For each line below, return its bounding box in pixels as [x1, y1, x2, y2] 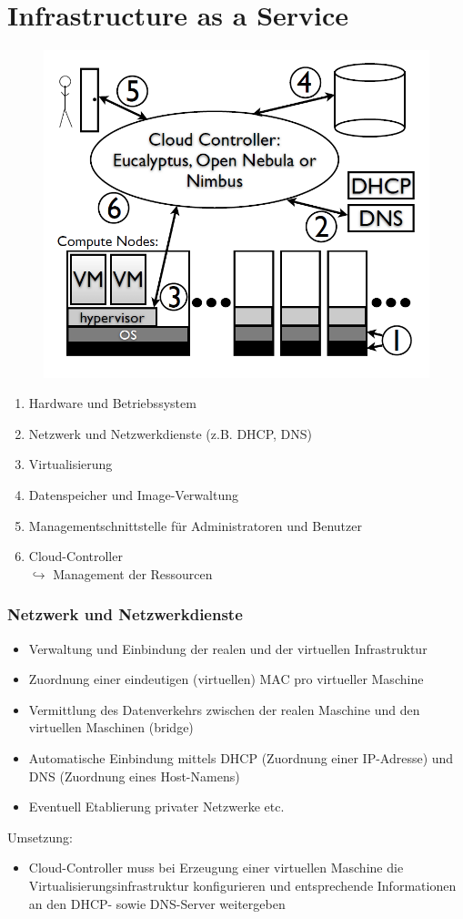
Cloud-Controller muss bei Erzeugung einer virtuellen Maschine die [28, 858, 404, 877]
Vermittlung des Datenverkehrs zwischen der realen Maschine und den [28, 699, 420, 719]
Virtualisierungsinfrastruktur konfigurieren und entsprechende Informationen [28, 876, 457, 895]
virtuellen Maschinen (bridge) [28, 718, 194, 737]
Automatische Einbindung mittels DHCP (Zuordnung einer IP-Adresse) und [28, 749, 454, 768]
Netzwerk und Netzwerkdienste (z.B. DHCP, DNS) [28, 424, 313, 443]
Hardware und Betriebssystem [28, 393, 196, 413]
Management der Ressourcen [53, 564, 213, 583]
